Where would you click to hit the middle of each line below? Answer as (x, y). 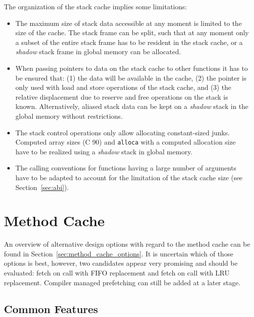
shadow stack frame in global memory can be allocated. (98, 52)
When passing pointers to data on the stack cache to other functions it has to (132, 68)
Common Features (51, 308)
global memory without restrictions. (69, 116)
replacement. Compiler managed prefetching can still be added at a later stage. (122, 282)
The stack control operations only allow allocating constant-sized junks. (123, 132)
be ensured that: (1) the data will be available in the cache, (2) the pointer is (131, 77)
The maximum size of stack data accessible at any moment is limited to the (128, 23)
